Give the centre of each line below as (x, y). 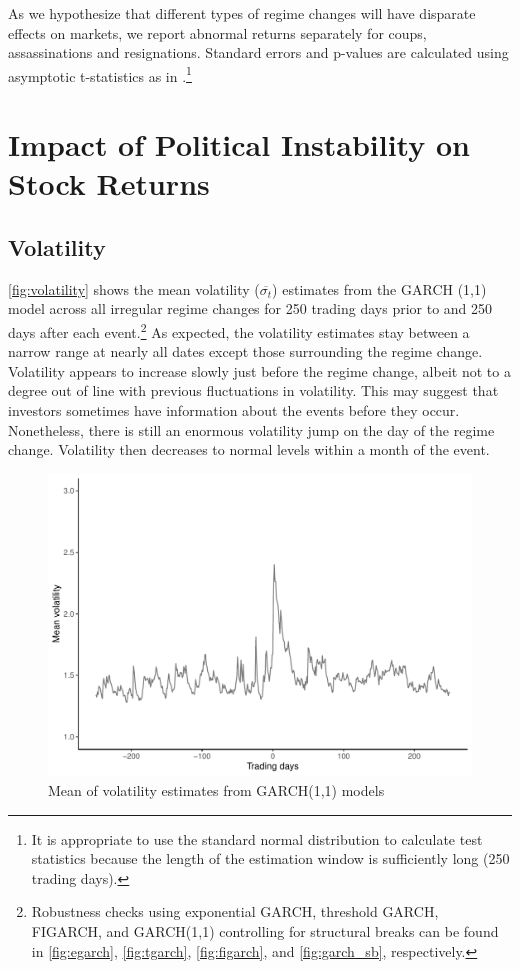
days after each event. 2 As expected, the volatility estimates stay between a (239, 330)
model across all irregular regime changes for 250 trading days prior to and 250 (250, 308)
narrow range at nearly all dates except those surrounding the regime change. (245, 351)
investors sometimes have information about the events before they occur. (234, 410)
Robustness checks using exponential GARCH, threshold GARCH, (235, 911)
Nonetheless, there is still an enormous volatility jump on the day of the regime (251, 429)
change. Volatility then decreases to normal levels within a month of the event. (249, 449)
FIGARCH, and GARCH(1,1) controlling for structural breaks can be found (265, 931)
